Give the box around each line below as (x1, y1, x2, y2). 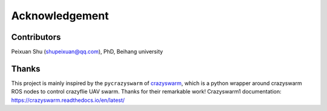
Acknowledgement (11, 9, 109, 22)
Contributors (11, 32, 61, 42)
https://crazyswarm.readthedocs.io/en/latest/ (11, 97, 125, 104)
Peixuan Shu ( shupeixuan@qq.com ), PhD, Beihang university (11, 48, 163, 55)
